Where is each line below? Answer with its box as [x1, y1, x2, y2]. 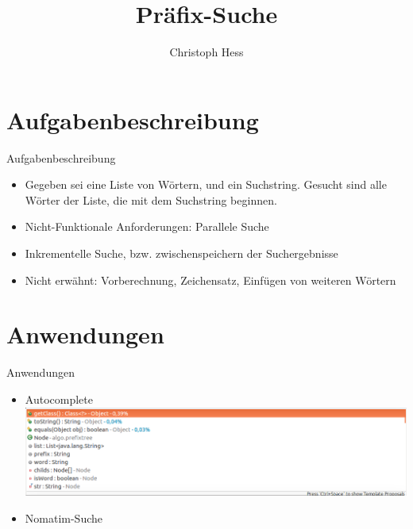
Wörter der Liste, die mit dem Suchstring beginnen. [25, 191, 277, 208]
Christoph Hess [169, 44, 244, 60]
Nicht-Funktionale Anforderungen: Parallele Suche [25, 218, 269, 235]
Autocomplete [25, 390, 93, 407]
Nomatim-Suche [25, 509, 103, 526]
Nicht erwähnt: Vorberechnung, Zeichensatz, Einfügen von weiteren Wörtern [25, 271, 396, 288]
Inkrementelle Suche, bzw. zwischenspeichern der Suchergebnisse [25, 245, 338, 262]
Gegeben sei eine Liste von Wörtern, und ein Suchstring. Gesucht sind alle [25, 176, 387, 193]
